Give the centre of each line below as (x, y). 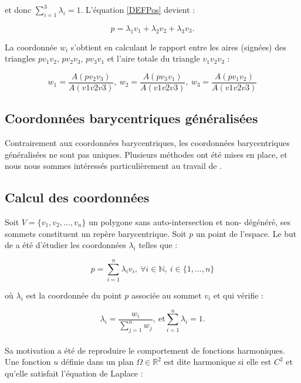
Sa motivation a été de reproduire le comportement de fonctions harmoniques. (145, 350)
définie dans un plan (97, 362)
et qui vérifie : (238, 295)
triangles (20, 58)
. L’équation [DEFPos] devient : (138, 9)
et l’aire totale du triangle (153, 58)
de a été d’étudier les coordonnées (65, 245)
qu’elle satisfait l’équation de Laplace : (74, 373)
